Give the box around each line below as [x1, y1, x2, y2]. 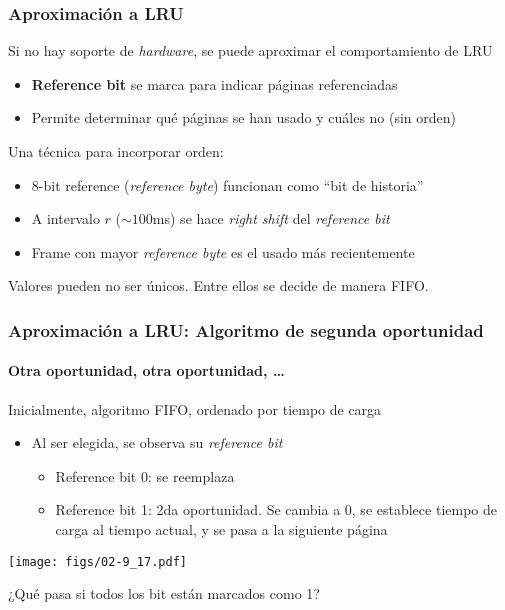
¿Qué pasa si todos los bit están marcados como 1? [8, 583, 320, 604]
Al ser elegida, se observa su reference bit [31, 432, 283, 453]
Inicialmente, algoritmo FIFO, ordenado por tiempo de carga [8, 398, 382, 419]
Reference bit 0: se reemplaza [55, 465, 235, 486]
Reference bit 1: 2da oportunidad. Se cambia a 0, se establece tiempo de [55, 499, 497, 520]
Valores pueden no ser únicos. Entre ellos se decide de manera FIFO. [8, 275, 429, 296]
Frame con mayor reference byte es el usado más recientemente [31, 241, 415, 262]
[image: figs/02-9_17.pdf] [8, 554, 187, 569]
